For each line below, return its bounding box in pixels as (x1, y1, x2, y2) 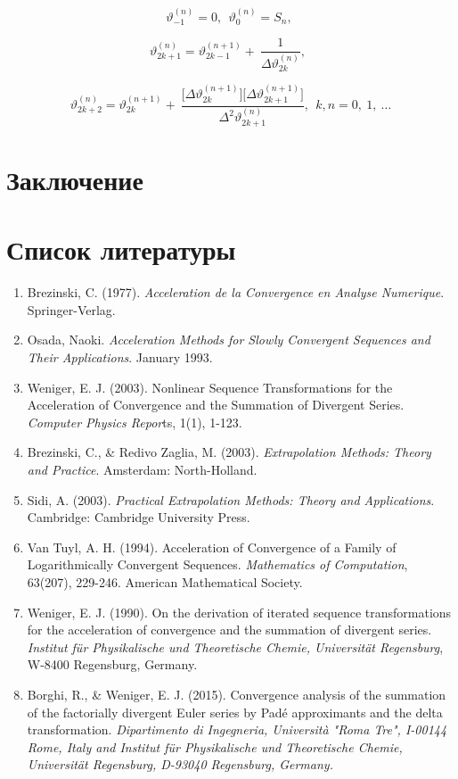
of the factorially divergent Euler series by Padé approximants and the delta (27, 702, 443, 721)
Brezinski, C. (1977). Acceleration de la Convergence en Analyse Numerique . (27, 283, 445, 302)
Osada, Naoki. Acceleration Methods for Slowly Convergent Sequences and (27, 330, 430, 349)
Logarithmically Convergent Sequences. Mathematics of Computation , (27, 555, 408, 574)
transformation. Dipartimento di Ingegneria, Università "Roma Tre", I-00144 (27, 720, 447, 739)
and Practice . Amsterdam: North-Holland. (27, 460, 258, 478)
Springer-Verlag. (27, 300, 116, 319)
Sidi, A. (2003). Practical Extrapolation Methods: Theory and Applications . (27, 490, 435, 509)
